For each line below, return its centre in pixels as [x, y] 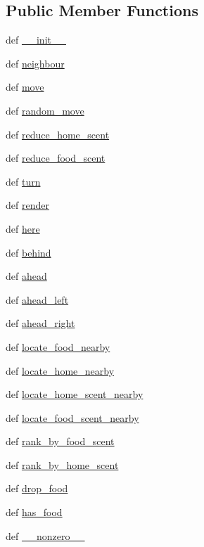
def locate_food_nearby [58, 346]
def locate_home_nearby [60, 370]
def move [25, 87]
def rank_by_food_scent [60, 441]
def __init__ [36, 40]
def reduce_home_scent [58, 134]
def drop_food [37, 488]
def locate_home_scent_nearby [75, 394]
